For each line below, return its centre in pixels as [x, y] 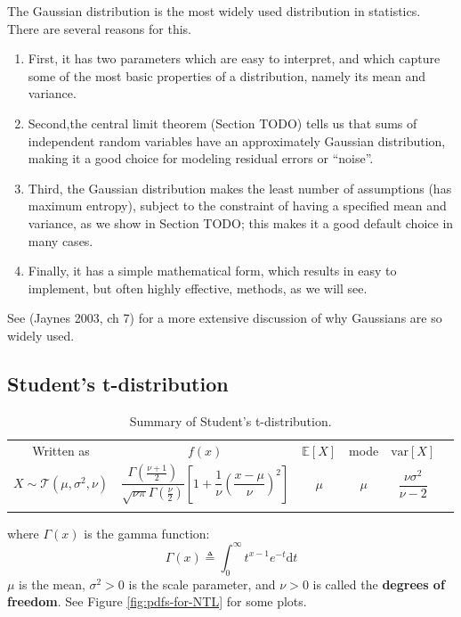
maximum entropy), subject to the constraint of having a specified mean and [237, 206]
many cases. [61, 240]
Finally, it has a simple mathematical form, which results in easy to [212, 271]
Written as [61, 450]
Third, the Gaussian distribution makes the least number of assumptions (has [240, 188]
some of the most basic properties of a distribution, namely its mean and [227, 75]
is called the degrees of [379, 584]
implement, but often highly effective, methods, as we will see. [198, 288]
